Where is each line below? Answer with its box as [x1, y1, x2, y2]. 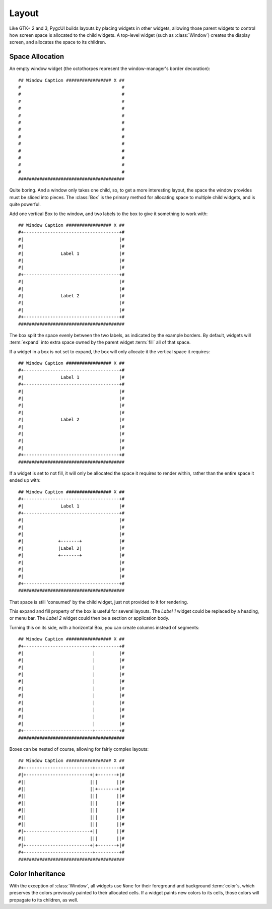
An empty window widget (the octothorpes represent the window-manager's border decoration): [9, 66, 211, 72]
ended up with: [9, 477, 41, 483]
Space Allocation [9, 52, 64, 61]
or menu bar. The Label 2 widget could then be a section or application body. [9, 615, 170, 621]
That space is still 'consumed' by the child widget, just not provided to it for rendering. [9, 599, 188, 605]
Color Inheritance [9, 869, 65, 878]
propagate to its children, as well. [9, 897, 78, 903]
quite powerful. [9, 202, 41, 208]
